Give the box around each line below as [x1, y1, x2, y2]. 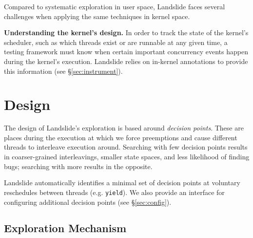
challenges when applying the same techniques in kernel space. [4, 11, 190, 21]
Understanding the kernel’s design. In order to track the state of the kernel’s [4, 27, 249, 38]
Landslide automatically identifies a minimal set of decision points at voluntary [4, 177, 240, 188]
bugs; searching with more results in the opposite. [4, 161, 153, 171]
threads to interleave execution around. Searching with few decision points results [4, 142, 248, 152]
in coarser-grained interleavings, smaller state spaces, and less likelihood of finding [4, 151, 250, 162]
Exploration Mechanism [4, 220, 127, 236]
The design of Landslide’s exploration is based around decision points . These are [4, 123, 244, 133]
